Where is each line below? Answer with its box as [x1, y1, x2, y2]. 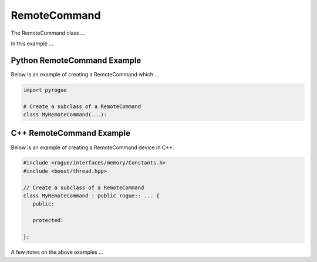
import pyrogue [23, 86, 67, 93]
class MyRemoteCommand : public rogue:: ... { [23, 193, 160, 199]
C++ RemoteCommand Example [11, 128, 131, 138]
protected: [32, 217, 64, 224]
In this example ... [11, 40, 54, 47]
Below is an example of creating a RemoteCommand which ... [11, 70, 160, 78]
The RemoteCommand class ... [11, 29, 85, 36]
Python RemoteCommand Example [11, 55, 141, 65]
